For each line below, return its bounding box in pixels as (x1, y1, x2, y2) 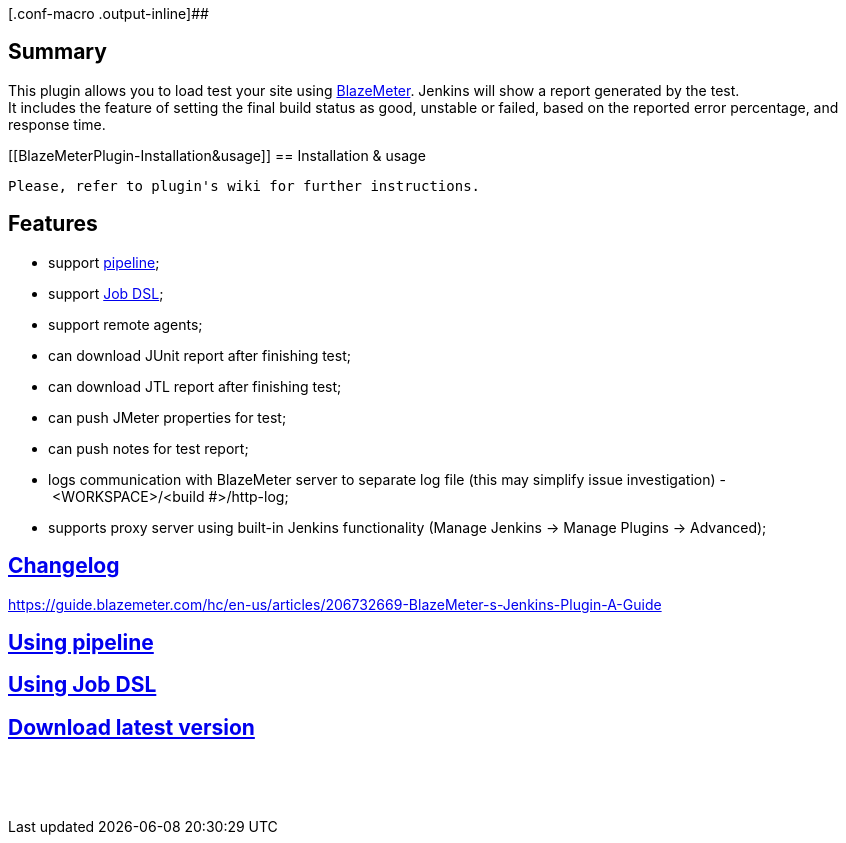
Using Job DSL (8, 672, 157, 698)
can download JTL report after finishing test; (48, 377, 342, 395)
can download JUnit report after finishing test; (48, 346, 351, 364)
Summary (8, 39, 107, 65)
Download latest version (8, 714, 255, 740)
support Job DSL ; (48, 284, 164, 302)
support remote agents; (48, 315, 203, 333)
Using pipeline (8, 629, 154, 655)
